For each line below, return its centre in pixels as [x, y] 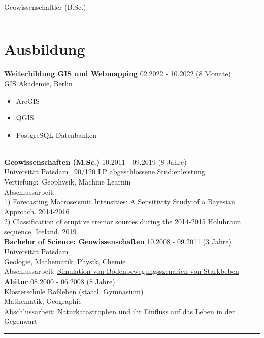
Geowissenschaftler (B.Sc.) [45, 6]
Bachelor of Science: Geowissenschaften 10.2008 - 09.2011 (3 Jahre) [118, 241]
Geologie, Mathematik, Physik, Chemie [65, 261]
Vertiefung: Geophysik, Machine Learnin [68, 182]
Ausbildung [45, 49]
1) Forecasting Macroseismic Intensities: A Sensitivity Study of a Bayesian [120, 202]
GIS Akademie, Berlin [38, 83]
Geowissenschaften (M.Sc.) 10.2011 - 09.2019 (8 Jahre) [95, 161]
